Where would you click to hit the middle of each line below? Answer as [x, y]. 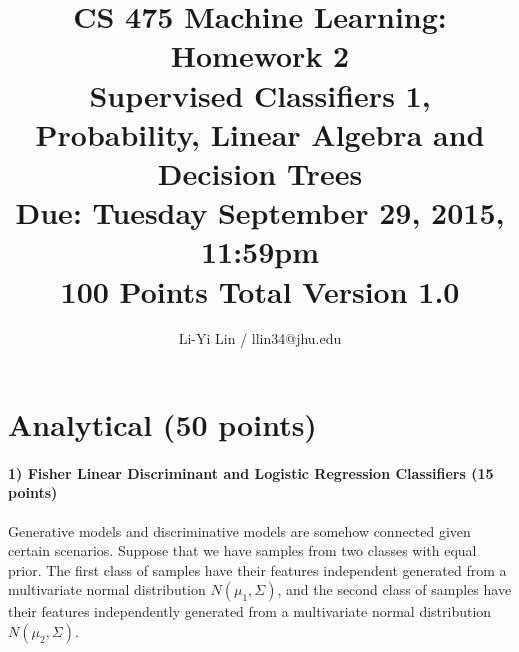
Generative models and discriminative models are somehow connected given [239, 530]
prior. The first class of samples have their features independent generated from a [257, 569]
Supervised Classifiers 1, [260, 94]
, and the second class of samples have [394, 589]
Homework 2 [260, 55]
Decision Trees [260, 172]
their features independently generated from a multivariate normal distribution [250, 611]
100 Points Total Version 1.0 [260, 290]
